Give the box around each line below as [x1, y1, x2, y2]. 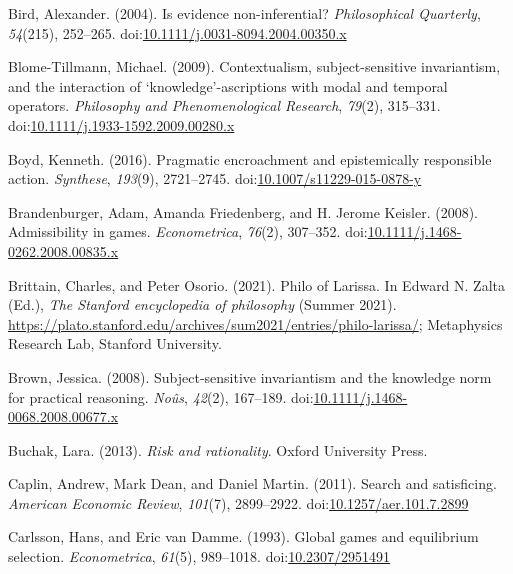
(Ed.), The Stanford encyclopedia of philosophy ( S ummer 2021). [8, 294, 397, 315]
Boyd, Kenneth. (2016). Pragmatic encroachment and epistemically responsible [8, 148, 492, 169]
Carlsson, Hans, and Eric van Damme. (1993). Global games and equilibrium [8, 526, 479, 547]
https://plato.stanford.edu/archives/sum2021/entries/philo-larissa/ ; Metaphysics [8, 313, 503, 334]
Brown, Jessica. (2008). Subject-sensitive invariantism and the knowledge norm [8, 366, 492, 387]
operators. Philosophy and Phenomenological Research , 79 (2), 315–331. [8, 95, 441, 116]
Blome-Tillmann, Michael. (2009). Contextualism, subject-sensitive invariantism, [8, 56, 501, 77]
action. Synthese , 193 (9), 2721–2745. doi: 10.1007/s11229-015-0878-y [8, 168, 422, 189]
